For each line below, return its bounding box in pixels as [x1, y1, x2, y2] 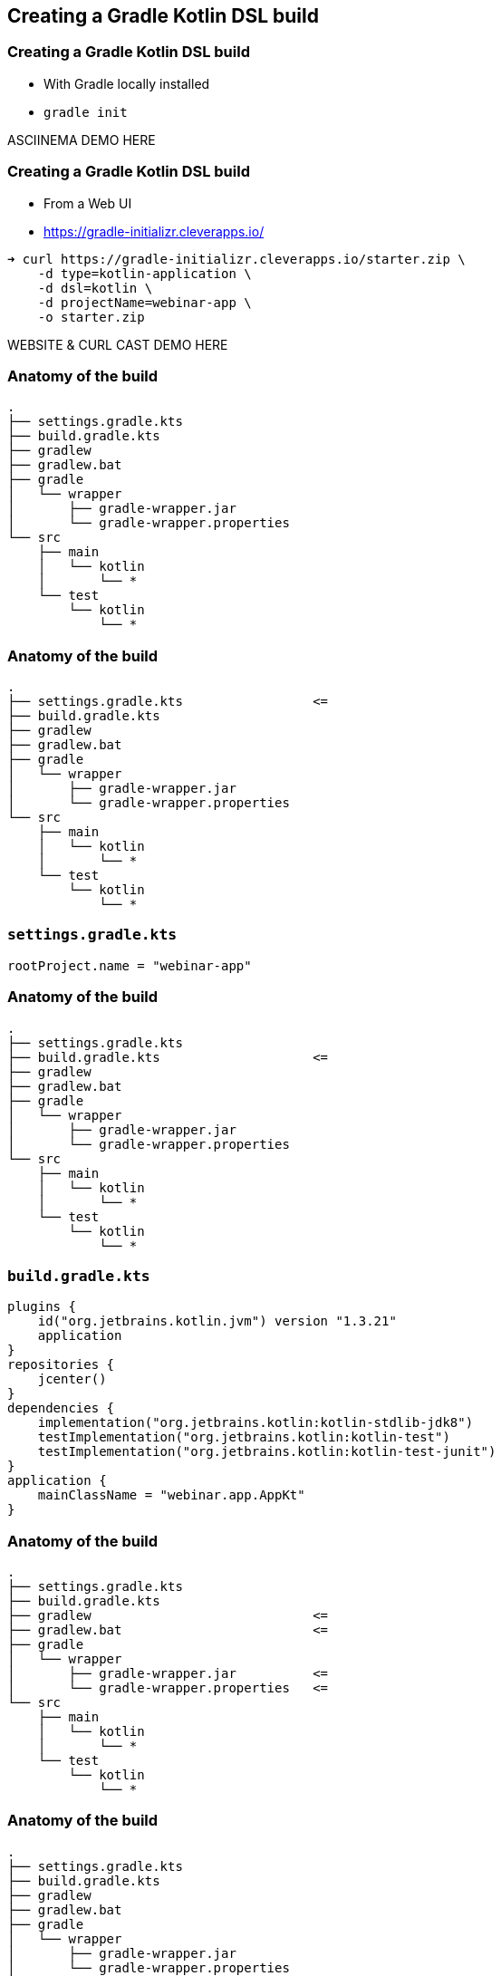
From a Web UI [43, 195, 132, 211]
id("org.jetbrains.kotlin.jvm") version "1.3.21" [37, 1314, 397, 1329]
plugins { [7, 1299, 76, 1315]
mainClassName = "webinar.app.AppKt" [37, 1488, 305, 1503]
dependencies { [7, 1401, 115, 1416]
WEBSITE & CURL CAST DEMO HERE [7, 336, 228, 352]
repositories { [7, 1357, 115, 1373]
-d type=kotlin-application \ [37, 265, 252, 281]
